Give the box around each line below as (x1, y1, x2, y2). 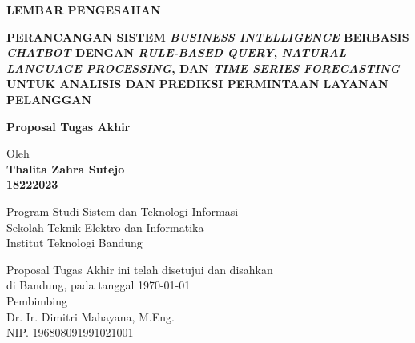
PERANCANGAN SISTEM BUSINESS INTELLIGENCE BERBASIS (6, 28, 409, 45)
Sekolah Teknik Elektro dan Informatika (6, 218, 204, 235)
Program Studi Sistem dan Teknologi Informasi (6, 202, 239, 219)
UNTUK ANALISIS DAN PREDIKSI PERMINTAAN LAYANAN (6, 75, 389, 92)
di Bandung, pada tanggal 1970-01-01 (6, 277, 191, 293)
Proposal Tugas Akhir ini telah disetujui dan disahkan (6, 261, 273, 277)
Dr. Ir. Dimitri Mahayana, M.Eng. (6, 308, 175, 325)
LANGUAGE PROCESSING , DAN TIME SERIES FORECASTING (6, 59, 401, 76)
